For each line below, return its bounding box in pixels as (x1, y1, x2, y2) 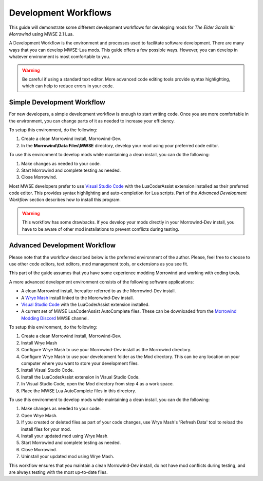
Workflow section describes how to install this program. (9, 197, 121, 202)
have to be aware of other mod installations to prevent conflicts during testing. (22, 226, 180, 232)
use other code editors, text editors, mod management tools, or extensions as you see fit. (9, 261, 188, 267)
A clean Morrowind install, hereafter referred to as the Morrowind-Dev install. (21, 288, 176, 294)
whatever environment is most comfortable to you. (9, 54, 111, 60)
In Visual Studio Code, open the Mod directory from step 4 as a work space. (21, 381, 174, 387)
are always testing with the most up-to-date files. (9, 469, 108, 475)
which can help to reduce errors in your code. (22, 83, 114, 89)
